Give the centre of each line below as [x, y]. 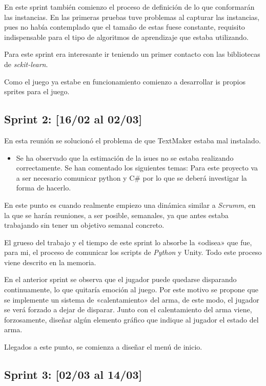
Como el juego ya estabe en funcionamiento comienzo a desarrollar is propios [125, 81]
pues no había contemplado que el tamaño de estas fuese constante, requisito [125, 27]
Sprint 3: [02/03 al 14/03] [73, 374]
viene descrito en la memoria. [50, 262]
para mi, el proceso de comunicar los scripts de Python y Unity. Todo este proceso [133, 252]
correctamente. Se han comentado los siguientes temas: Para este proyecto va [137, 168]
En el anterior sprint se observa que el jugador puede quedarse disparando [120, 279]
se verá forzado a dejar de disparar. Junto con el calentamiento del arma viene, [128, 309]
